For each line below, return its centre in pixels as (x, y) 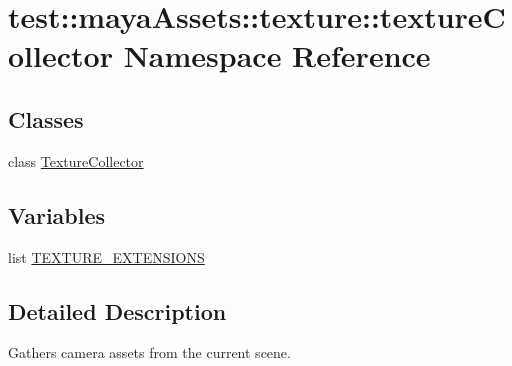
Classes (46, 118)
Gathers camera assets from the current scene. (149, 352)
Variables (57, 214)
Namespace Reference (277, 55)
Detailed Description (117, 310)
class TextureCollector (76, 160)
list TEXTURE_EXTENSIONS (106, 256)
